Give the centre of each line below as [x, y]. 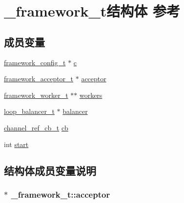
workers [91, 95]
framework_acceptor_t [39, 79]
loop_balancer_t [29, 111]
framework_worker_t [36, 95]
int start [16, 144]
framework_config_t [35, 62]
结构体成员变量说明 [50, 170]
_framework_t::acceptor [61, 194]
